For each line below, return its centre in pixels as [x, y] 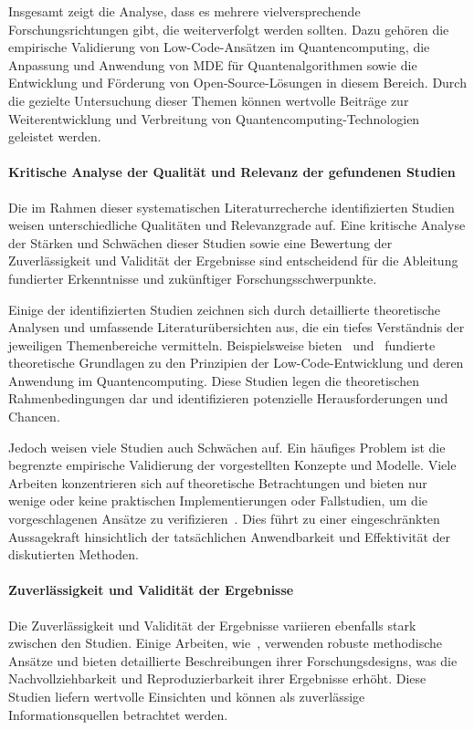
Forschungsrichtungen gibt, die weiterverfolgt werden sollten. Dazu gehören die [229, 29]
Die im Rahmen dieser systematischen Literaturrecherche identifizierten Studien [232, 207]
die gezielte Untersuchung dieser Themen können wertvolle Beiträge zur [209, 100]
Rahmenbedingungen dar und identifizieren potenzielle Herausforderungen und [228, 398]
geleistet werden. [55, 136]
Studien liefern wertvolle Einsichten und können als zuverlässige [187, 696]
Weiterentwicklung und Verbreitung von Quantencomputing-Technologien [214, 118]
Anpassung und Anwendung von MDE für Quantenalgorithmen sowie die [213, 64]
